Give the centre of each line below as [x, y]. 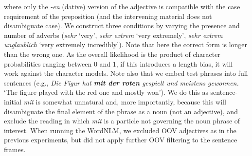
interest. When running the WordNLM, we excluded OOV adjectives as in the [120, 130]
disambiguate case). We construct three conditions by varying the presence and [122, 26]
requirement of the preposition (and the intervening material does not [108, 16]
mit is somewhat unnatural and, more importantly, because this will [125, 101]
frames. [15, 149]
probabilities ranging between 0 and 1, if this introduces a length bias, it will [118, 63]
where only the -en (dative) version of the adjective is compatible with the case [122, 6]
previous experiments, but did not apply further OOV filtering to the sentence [121, 140]
